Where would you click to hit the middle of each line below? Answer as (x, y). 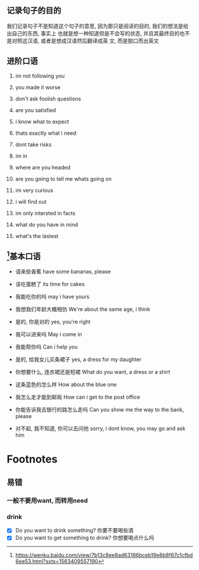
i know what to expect (42, 121)
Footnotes (32, 459)
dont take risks (33, 144)
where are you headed (43, 167)
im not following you (40, 76)
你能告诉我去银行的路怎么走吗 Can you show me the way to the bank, (99, 410)
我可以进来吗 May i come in (48, 334)
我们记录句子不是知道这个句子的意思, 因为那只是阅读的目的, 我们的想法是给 (97, 26)
